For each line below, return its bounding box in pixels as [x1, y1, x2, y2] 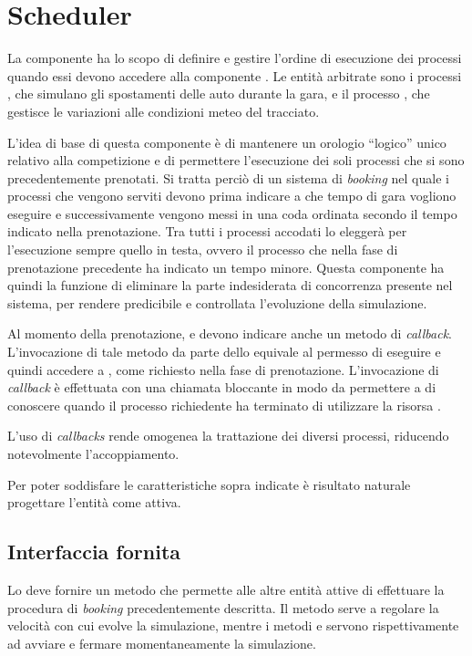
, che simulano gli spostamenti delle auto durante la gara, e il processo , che [7, 84, 430, 103]
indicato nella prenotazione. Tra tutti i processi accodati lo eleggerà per [7, 222, 407, 241]
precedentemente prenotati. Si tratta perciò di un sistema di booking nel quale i [7, 168, 449, 187]
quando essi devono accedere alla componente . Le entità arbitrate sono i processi [7, 66, 462, 85]
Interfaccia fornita [7, 537, 181, 566]
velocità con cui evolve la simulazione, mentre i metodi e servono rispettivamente [7, 616, 459, 635]
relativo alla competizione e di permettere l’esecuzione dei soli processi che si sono [7, 151, 465, 170]
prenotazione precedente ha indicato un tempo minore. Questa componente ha [7, 257, 445, 276]
